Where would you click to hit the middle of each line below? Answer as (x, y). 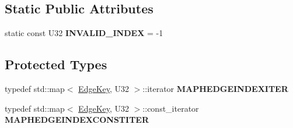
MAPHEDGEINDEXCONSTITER (77, 120)
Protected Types (56, 64)
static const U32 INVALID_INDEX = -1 (84, 33)
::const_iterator (171, 108)
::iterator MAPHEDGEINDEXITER (215, 88)
